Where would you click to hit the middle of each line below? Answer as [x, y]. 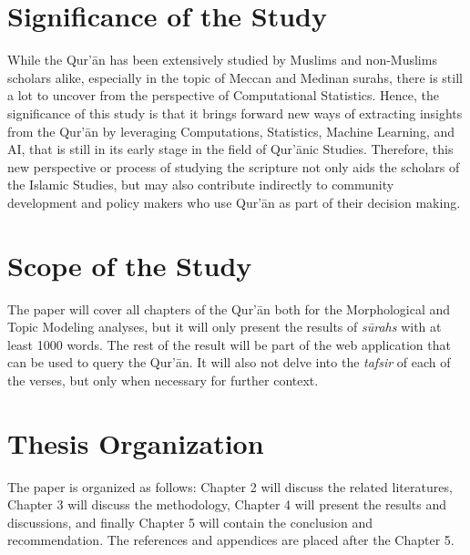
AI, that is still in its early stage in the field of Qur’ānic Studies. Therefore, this [230, 149]
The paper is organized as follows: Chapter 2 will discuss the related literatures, [230, 486]
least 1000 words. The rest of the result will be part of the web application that [229, 344]
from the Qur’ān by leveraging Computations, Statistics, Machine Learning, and [231, 131]
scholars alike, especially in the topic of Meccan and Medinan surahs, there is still [235, 77]
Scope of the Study [130, 265]
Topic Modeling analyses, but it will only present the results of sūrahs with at [225, 327]
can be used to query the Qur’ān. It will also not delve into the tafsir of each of [229, 362]
